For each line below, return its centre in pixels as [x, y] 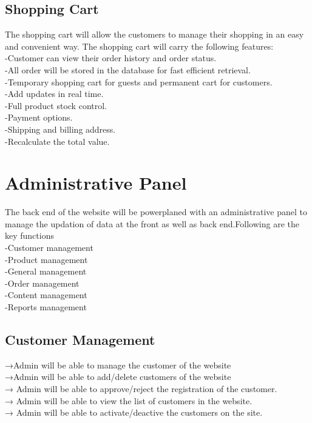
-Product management [46, 259]
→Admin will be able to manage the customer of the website [118, 365]
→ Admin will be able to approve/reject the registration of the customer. [141, 388]
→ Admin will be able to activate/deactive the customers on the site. [134, 412]
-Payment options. [39, 117]
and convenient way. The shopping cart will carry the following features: [139, 46]
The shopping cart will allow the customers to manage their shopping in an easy [154, 34]
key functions [29, 235]
